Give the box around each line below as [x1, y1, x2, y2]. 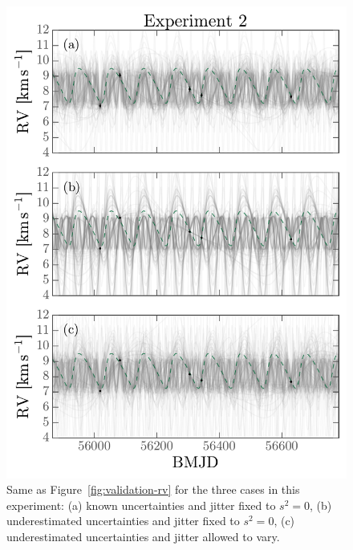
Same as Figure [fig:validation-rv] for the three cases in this [6, 481, 300, 498]
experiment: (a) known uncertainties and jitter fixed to [6, 496, 276, 513]
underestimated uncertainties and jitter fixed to [6, 512, 240, 529]
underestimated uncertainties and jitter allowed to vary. [6, 528, 280, 544]
